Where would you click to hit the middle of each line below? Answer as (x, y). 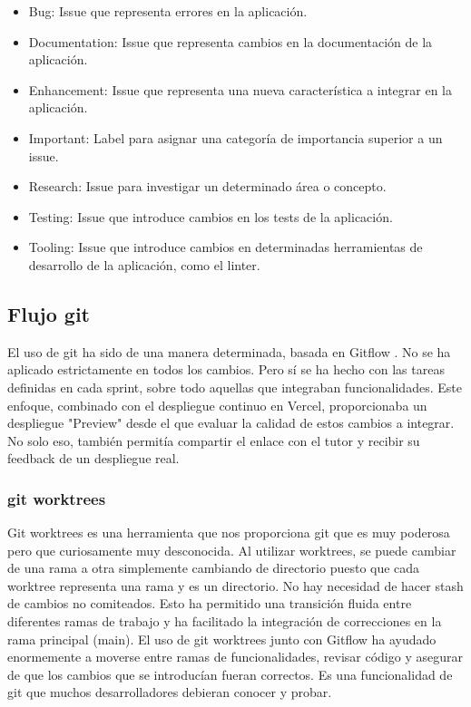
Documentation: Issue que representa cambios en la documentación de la (231, 41)
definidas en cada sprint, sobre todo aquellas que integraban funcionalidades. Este (235, 387)
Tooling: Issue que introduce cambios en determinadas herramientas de (226, 247)
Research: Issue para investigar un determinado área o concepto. (207, 186)
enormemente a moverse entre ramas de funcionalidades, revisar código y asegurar (235, 657)
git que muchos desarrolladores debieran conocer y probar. (170, 692)
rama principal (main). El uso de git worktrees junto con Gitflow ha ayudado (222, 639)
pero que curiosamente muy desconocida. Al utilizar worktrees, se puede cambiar (232, 550)
